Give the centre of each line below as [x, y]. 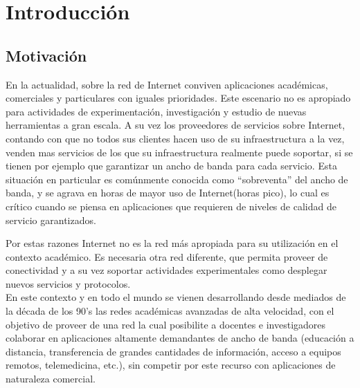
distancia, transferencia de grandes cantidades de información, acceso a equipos [173, 351]
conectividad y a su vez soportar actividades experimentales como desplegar [166, 270]
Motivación [46, 55]
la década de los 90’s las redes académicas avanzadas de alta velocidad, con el [170, 311]
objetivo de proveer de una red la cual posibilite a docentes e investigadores [166, 324]
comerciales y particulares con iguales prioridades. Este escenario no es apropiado [178, 98]
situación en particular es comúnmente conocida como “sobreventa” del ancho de [177, 179]
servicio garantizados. [51, 220]
